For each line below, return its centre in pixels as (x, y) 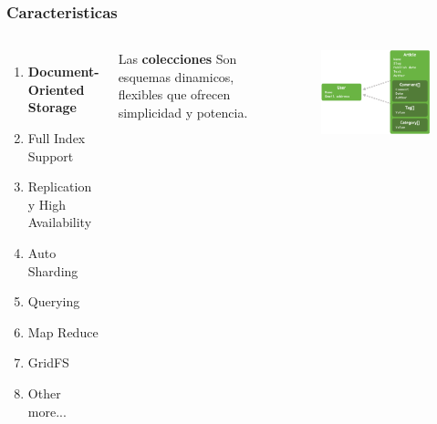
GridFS (48, 362)
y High (47, 204)
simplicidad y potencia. (183, 112)
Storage (52, 107)
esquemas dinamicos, (176, 76)
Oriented (56, 89)
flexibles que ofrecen (174, 94)
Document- (63, 72)
